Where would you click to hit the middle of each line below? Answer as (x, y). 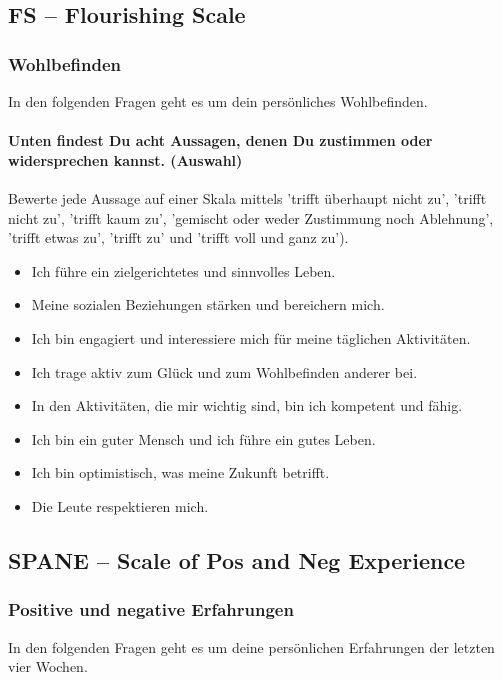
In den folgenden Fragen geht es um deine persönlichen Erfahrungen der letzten (251, 646)
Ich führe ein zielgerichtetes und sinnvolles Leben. (183, 270)
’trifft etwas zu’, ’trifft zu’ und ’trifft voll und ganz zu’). (178, 237)
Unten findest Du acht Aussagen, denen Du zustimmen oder (220, 140)
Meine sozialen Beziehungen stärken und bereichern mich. (208, 304)
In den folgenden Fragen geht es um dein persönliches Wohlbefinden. (218, 101)
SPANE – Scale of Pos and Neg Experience (237, 559)
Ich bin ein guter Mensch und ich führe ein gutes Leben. (203, 438)
